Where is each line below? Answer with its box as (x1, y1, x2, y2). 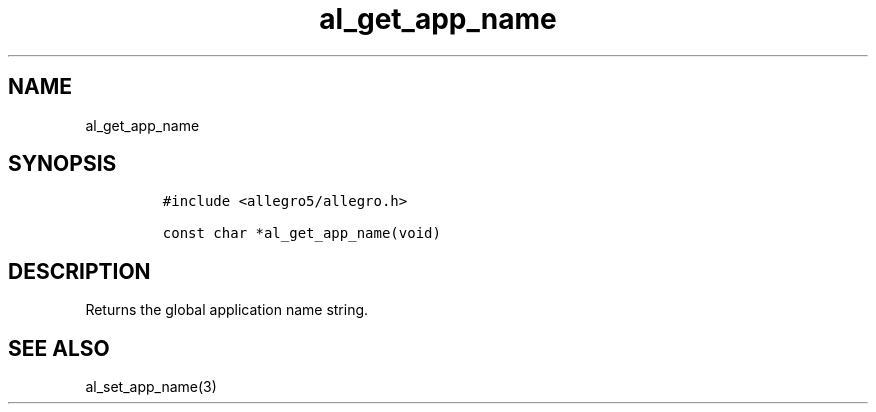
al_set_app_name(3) (85, 378, 217, 396)
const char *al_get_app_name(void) (162, 225, 441, 242)
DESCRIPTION (8, 258, 151, 284)
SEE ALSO (8, 335, 110, 361)
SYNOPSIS (8, 151, 117, 177)
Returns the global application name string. (85, 301, 369, 319)
